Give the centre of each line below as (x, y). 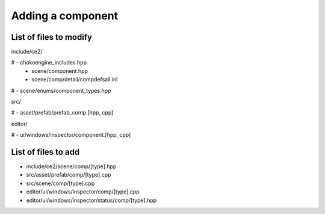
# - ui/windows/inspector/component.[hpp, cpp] (71, 135)
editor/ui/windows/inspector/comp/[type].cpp (83, 192)
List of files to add (45, 152)
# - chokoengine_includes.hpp (49, 63)
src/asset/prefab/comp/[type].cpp (69, 175)
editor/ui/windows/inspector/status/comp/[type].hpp (91, 200)
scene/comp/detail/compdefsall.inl (75, 80)
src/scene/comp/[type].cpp (60, 183)
